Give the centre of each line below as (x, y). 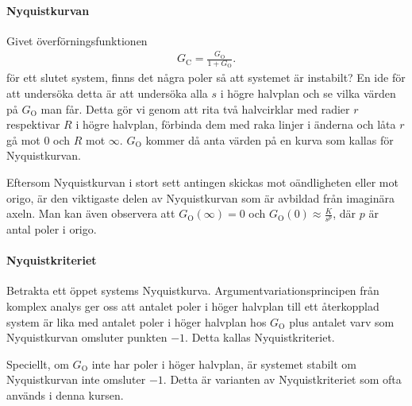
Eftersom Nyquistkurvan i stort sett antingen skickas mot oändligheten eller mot (202, 182)
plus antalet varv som (342, 321)
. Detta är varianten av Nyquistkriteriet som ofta (282, 379)
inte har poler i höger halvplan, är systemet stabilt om (224, 363)
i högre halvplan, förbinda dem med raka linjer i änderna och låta (236, 124)
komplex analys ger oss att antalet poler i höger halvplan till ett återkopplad (193, 305)
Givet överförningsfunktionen (77, 40)
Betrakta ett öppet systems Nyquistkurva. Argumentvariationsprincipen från (193, 290)
